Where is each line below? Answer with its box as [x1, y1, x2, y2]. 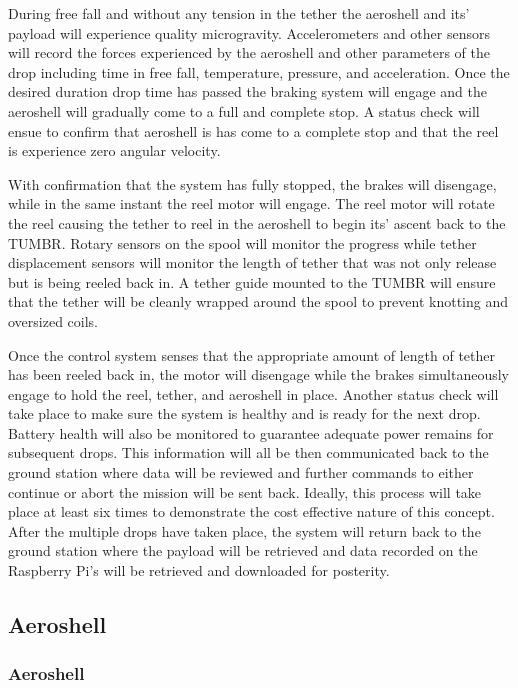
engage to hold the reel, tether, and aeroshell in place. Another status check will [8, 383, 499, 404]
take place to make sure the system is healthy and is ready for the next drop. [8, 403, 481, 424]
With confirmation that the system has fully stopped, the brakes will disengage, [8, 173, 497, 194]
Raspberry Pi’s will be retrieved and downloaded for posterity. [8, 560, 390, 581]
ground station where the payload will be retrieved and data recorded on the [8, 540, 478, 561]
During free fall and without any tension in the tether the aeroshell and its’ [8, 3, 470, 23]
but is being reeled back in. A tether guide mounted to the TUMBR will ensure [8, 271, 496, 292]
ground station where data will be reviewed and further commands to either [8, 462, 474, 483]
